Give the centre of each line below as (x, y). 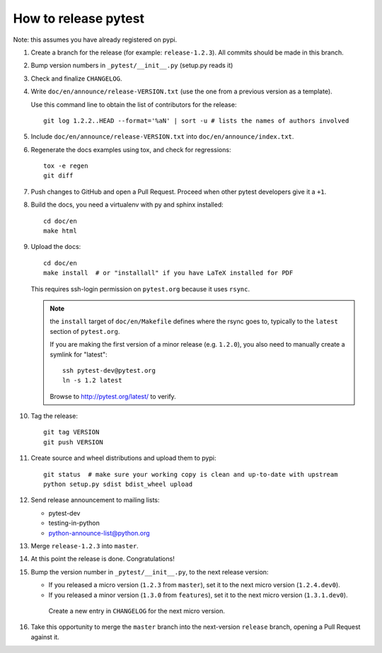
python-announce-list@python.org (99, 533)
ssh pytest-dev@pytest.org (109, 370)
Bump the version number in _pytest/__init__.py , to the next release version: (150, 572)
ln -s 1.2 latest (92, 381)
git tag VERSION (71, 432)
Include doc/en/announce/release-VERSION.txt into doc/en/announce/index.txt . (162, 137)
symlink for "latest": (79, 354)
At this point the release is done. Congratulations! (103, 559)
